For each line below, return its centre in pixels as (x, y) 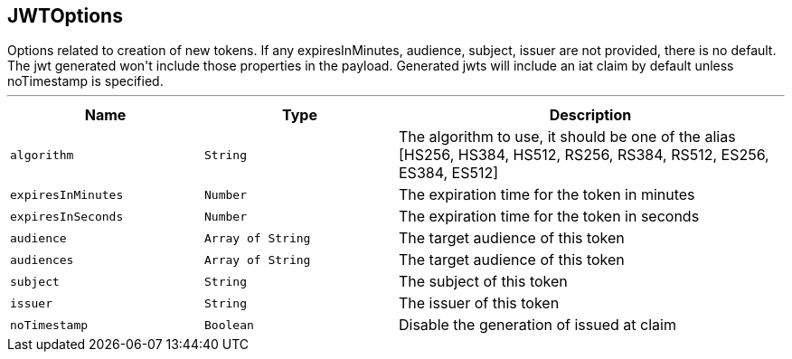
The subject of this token (483, 282)
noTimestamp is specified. (85, 81)
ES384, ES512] (449, 173)
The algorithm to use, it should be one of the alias (567, 137)
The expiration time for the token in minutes (547, 195)
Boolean (229, 325)
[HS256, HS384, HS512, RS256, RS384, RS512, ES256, (584, 155)
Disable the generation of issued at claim (537, 325)
